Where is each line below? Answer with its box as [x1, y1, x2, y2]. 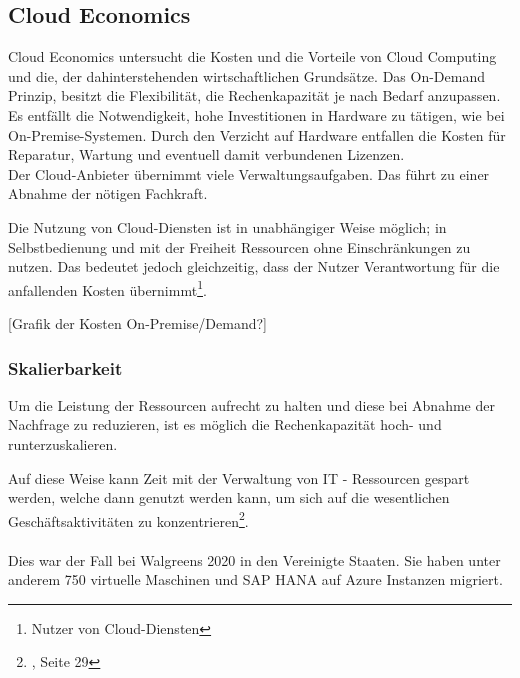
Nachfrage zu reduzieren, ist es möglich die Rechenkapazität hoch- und [8, 414, 442, 435]
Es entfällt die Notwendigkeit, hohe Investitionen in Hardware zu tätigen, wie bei [8, 104, 505, 125]
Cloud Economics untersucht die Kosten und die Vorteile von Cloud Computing [8, 46, 497, 67]
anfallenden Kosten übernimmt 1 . [8, 276, 207, 300]
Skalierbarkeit [8, 355, 123, 380]
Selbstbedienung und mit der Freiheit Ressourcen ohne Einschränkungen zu [8, 236, 471, 257]
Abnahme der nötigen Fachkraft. [8, 183, 208, 204]
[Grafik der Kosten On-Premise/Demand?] [8, 312, 267, 333]
